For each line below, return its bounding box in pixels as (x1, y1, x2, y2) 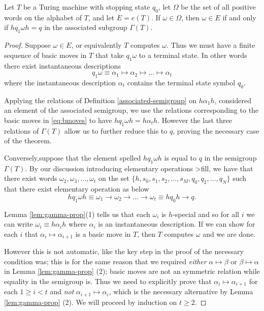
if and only (222, 12, 256, 22)
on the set (98, 173, 129, 183)
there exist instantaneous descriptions (4, 60, 121, 71)
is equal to (164, 152, 197, 163)
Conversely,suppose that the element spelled (4, 152, 141, 163)
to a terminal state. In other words (139, 49, 247, 60)
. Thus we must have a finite (167, 40, 255, 50)
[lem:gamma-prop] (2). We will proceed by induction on (4, 296, 177, 307)
